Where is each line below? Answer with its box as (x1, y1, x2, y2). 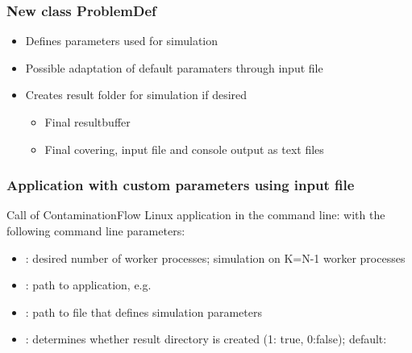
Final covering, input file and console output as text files (44, 140, 324, 157)
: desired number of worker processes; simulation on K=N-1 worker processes (25, 249, 406, 266)
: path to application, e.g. (25, 276, 152, 293)
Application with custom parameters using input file (6, 175, 355, 195)
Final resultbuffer (44, 114, 131, 130)
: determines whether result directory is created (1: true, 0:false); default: (25, 330, 387, 347)
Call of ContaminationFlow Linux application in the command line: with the (6, 206, 385, 223)
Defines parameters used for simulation (25, 32, 218, 49)
